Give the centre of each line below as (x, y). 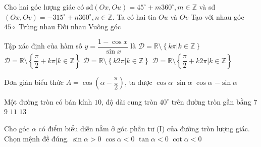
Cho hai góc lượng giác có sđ (49, 7)
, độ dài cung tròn (129, 101)
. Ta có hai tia (134, 16)
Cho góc (17, 129)
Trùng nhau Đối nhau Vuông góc (70, 27)
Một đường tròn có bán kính (48, 101)
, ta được (138, 82)
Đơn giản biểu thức (34, 82)
